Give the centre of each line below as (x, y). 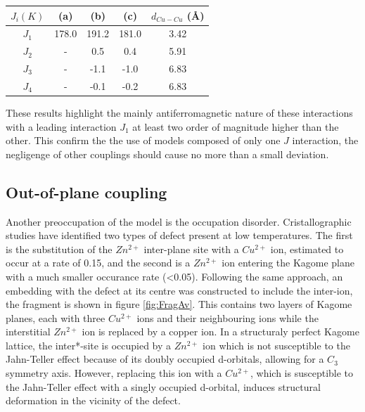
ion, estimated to (307, 249)
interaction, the (325, 140)
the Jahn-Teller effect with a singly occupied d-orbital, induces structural (163, 386)
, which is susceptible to (302, 373)
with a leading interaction (61, 126)
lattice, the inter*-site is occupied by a (89, 345)
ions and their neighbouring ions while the (228, 317)
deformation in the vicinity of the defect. (93, 400)
